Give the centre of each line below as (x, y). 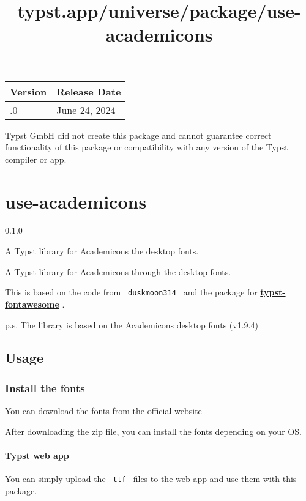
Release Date (89, 91)
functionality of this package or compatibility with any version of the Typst (147, 147)
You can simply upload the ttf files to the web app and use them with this (151, 479)
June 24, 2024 (86, 109)
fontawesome (32, 304)
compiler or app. (36, 159)
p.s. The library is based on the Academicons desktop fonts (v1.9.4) (132, 325)
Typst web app (37, 455)
